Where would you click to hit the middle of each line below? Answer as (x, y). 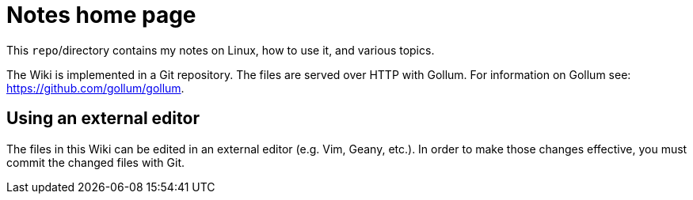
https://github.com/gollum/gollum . (95, 88)
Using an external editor (103, 119)
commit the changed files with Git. (95, 162)
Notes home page (101, 15)
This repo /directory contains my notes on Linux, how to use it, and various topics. (221, 50)
